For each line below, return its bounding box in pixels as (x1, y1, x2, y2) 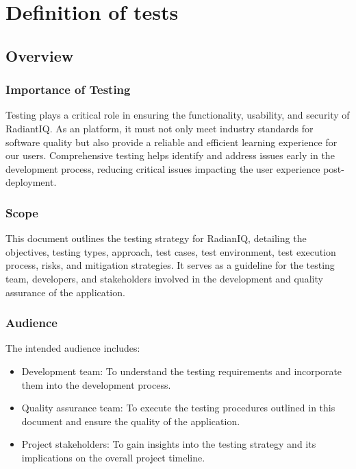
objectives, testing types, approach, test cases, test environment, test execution (5, 244, 336, 258)
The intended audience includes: (5, 341, 140, 355)
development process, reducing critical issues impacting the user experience (5, 161, 320, 176)
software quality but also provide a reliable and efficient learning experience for (5, 134, 338, 149)
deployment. (5, 175, 57, 189)
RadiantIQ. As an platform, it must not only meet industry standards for (5, 121, 314, 135)
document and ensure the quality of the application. (21, 413, 240, 428)
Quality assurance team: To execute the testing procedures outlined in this (21, 400, 335, 415)
